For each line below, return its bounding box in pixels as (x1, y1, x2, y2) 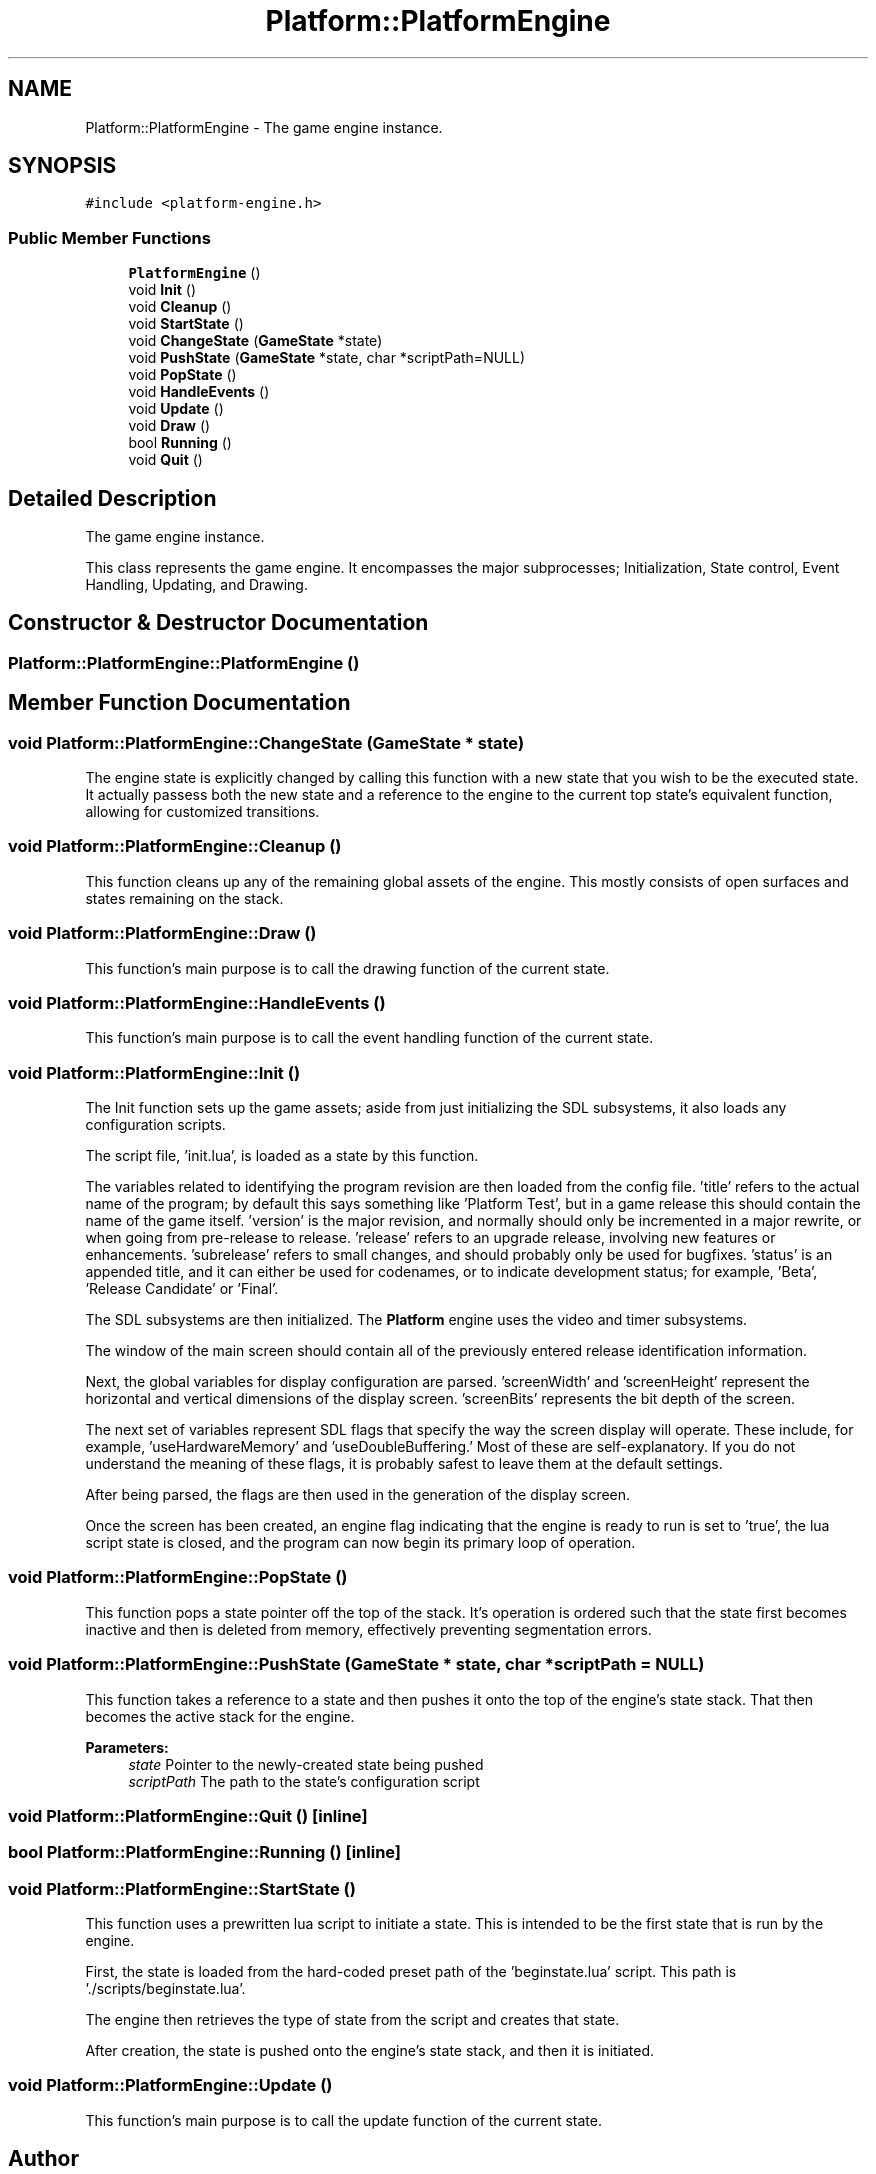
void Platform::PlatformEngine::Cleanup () (8, 836, 342, 857)
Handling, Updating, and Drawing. (85, 576, 308, 594)
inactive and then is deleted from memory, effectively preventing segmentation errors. (85, 1620, 652, 1638)
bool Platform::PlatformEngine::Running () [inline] (8, 1842, 402, 1863)
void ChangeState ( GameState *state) (128, 332, 383, 350)
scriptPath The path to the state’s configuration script (128, 1772, 480, 1790)
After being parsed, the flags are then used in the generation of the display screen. (85, 1486, 631, 1504)
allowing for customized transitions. (85, 803, 320, 821)
